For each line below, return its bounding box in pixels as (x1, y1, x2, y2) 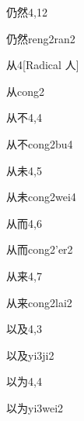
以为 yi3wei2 (6, 399, 64, 416)
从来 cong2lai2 (6, 294, 72, 310)
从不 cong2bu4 (6, 135, 73, 152)
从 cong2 (6, 82, 44, 99)
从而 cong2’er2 (6, 241, 73, 258)
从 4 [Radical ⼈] (6, 57, 79, 73)
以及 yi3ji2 (6, 346, 54, 363)
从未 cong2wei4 (6, 189, 76, 205)
